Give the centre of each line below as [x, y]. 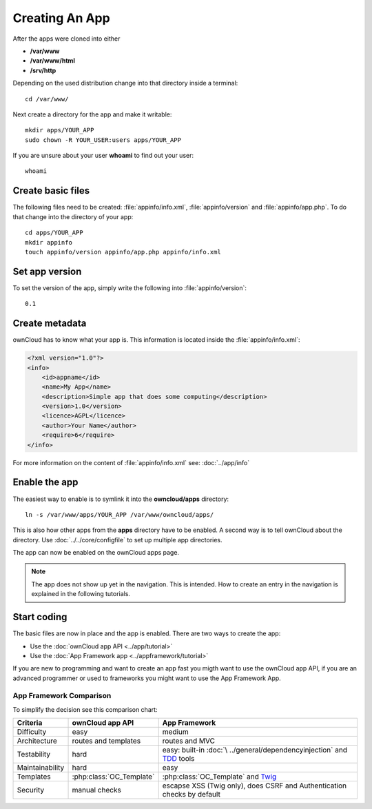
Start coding [40, 617]
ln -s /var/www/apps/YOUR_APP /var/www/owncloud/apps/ [120, 514]
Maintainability [41, 768]
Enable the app [45, 482]
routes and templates [106, 741]
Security [31, 790]
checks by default [191, 795]
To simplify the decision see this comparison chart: [85, 709]
